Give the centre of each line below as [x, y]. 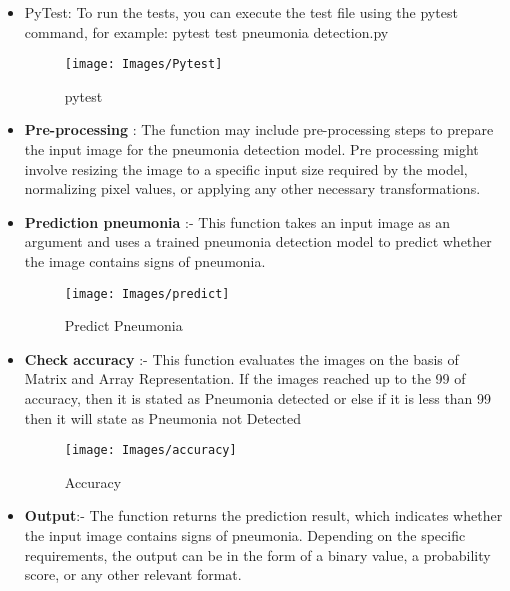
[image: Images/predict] [147, 293]
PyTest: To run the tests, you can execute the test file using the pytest [241, 12]
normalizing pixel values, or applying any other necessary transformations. [252, 188]
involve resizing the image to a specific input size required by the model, [246, 168]
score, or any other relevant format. [133, 574]
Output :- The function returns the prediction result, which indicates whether [263, 515]
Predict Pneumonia [123, 325]
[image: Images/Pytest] [143, 64]
